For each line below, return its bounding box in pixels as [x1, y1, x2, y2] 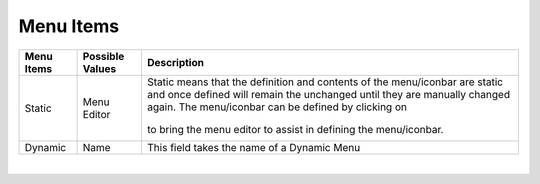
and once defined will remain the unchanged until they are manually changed [146, 87, 510, 101]
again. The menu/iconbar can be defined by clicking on [146, 100, 407, 114]
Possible [82, 49, 125, 63]
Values [82, 61, 117, 75]
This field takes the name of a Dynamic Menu [146, 140, 361, 154]
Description [146, 55, 205, 69]
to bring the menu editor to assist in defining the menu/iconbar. [146, 122, 444, 136]
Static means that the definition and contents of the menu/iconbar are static [146, 75, 504, 89]
